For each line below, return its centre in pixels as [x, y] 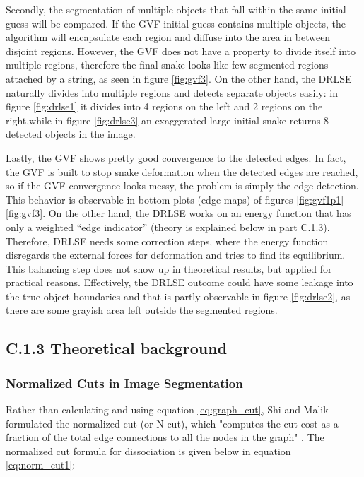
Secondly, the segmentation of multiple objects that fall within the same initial [176, 9]
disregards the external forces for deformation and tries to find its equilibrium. [176, 255]
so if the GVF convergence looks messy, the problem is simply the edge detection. [182, 185]
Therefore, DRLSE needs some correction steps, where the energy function [167, 241]
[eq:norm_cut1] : [41, 465]
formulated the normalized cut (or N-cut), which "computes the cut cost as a [172, 423]
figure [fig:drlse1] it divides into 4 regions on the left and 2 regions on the [164, 106]
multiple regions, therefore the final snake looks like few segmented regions [167, 65]
